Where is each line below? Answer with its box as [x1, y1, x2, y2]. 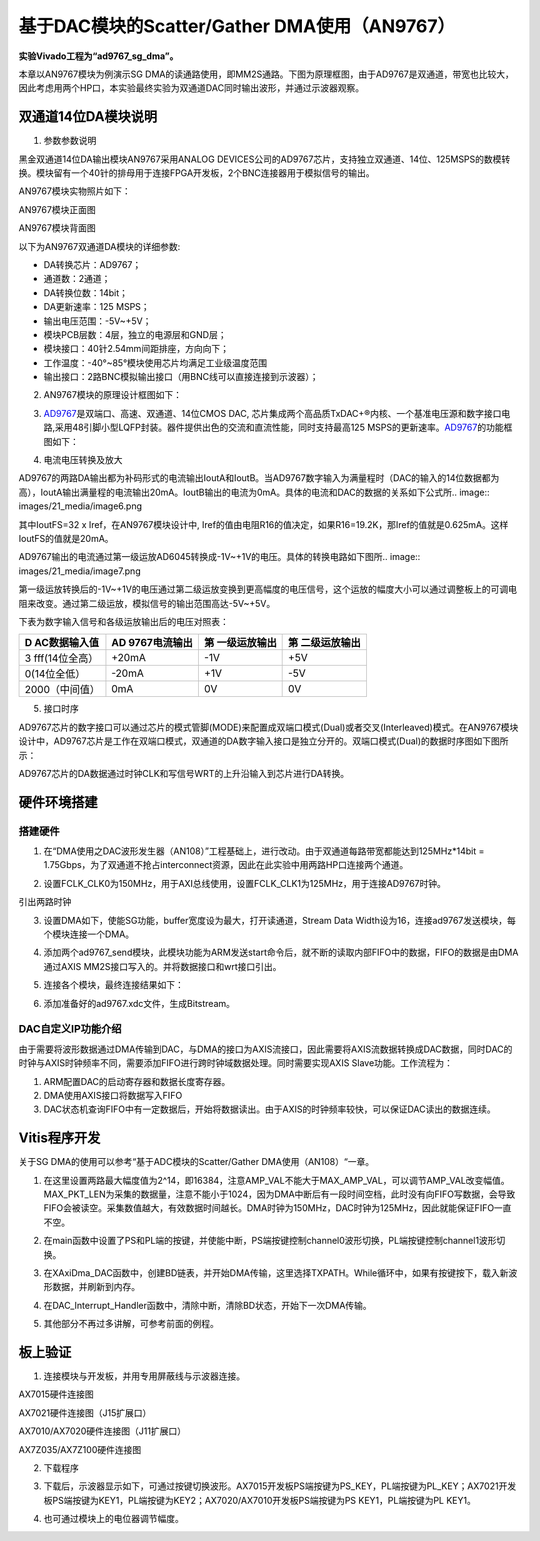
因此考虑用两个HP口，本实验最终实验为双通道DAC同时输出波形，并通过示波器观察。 [18, 82, 365, 94]
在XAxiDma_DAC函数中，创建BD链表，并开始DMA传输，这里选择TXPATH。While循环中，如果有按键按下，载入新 [43, 1266, 509, 1279]
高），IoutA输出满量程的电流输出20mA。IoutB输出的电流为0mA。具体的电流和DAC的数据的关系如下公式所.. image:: [18, 486, 490, 498]
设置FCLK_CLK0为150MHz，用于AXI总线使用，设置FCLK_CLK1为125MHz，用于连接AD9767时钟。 [43, 877, 447, 889]
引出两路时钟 [18, 896, 72, 908]
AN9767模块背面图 [18, 222, 96, 234]
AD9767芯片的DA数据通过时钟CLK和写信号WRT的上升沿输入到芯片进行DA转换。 [18, 767, 350, 779]
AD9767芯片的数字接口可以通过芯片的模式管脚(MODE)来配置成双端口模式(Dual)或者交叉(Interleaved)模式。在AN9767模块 [18, 721, 519, 733]
